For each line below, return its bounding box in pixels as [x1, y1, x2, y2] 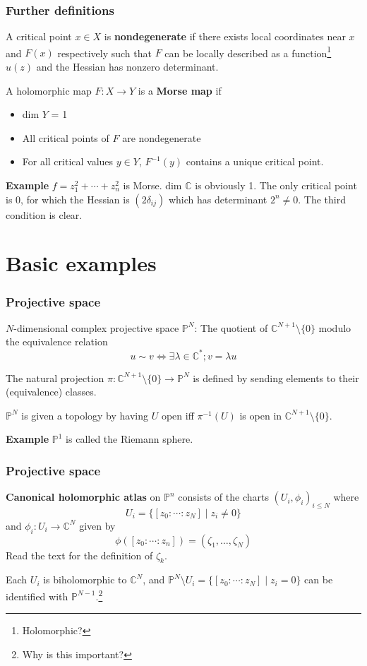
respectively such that [57, 45, 152, 60]
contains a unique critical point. [186, 154, 324, 169]
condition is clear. [6, 207, 83, 222]
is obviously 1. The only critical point [195, 178, 357, 193]
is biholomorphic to [43, 572, 127, 587]
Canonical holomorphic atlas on [6, 489, 161, 504]
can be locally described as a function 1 [164, 43, 332, 60]
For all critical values [22, 154, 114, 169]
